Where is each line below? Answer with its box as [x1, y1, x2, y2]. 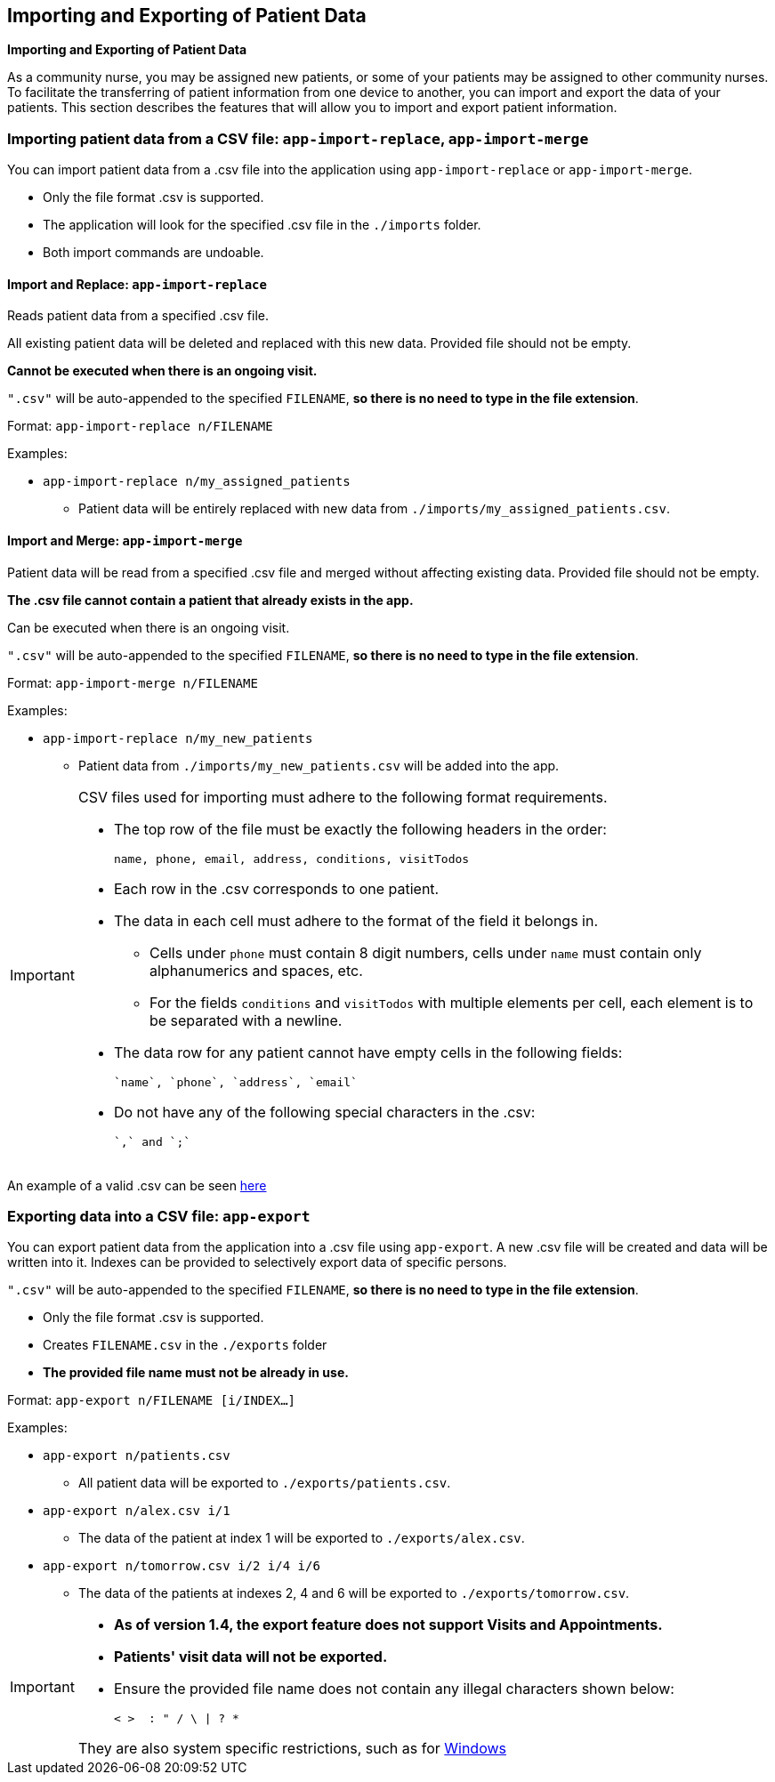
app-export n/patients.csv [43, 1448, 230, 1463]
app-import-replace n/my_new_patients [43, 730, 313, 746]
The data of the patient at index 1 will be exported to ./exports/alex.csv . [78, 1530, 525, 1546]
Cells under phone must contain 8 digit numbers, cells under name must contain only [149, 943, 702, 962]
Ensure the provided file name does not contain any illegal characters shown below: [113, 1680, 674, 1698]
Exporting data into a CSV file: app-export [7, 1206, 311, 1225]
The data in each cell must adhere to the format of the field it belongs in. [113, 911, 599, 930]
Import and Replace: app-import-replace [7, 276, 267, 292]
